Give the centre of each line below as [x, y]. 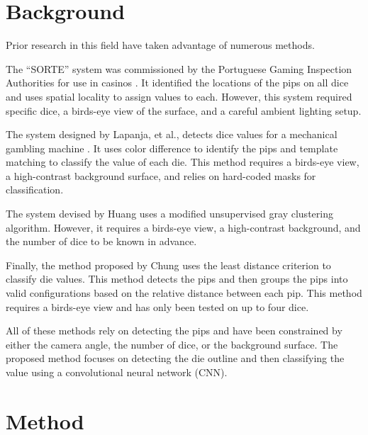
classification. [35, 190]
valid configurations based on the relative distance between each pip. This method [184, 293]
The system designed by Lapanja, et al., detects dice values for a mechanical [172, 134]
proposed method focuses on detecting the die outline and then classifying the [175, 358]
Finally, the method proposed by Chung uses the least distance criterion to [168, 265]
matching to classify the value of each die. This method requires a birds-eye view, [183, 162]
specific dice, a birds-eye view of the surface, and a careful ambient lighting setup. [184, 110]
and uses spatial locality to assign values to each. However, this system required [179, 96]
